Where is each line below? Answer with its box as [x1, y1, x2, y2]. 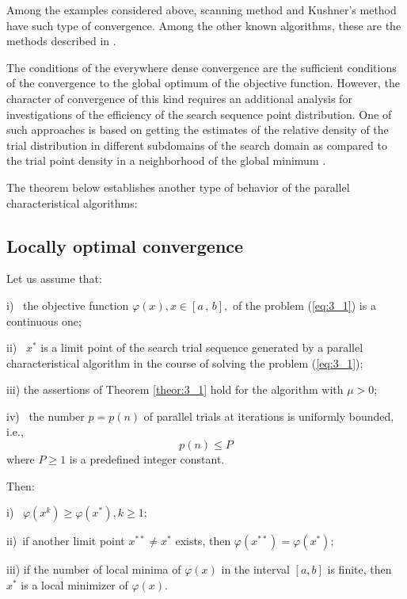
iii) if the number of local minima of [6, 561, 181, 578]
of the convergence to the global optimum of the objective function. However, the [6, 74, 401, 91]
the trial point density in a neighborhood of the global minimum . [6, 152, 326, 169]
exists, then [175, 532, 231, 549]
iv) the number [6, 407, 85, 424]
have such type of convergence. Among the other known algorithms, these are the [6, 17, 401, 33]
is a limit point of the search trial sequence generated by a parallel [40, 339, 363, 356]
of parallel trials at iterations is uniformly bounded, [143, 407, 394, 424]
